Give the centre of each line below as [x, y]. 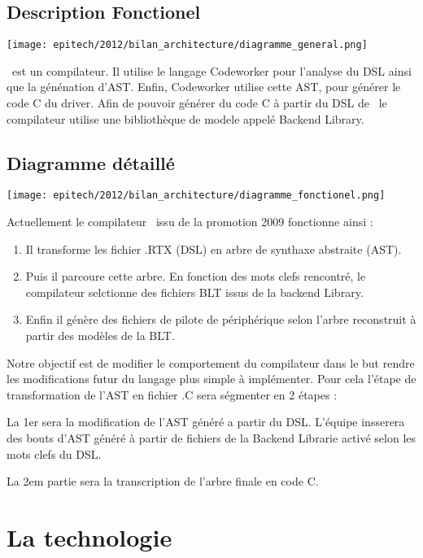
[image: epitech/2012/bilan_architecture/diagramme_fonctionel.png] [196, 196]
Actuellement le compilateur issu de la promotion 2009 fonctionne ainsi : [190, 222]
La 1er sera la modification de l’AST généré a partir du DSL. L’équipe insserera [206, 422]
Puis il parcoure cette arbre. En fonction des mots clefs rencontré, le [196, 276]
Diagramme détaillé [91, 162]
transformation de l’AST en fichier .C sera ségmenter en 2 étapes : [172, 394]
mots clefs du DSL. [54, 453]
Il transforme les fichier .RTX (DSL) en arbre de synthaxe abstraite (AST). [214, 248]
